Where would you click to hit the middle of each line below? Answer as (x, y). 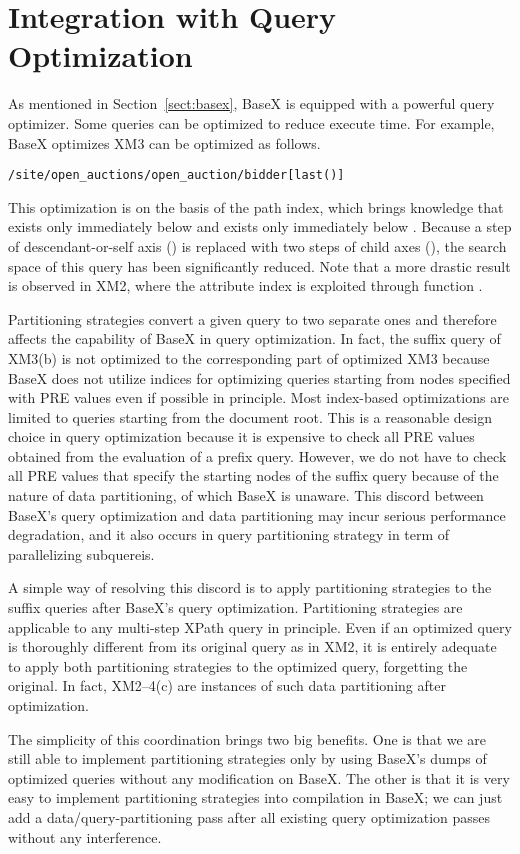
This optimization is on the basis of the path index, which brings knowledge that (256, 206)
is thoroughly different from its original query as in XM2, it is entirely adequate (252, 646)
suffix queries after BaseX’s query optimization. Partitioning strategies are (235, 607)
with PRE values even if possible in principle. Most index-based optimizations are (258, 397)
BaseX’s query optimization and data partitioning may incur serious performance (257, 514)
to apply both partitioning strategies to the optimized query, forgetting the (238, 665)
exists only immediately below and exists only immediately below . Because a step (260, 226)
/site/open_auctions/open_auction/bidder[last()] (176, 175)
